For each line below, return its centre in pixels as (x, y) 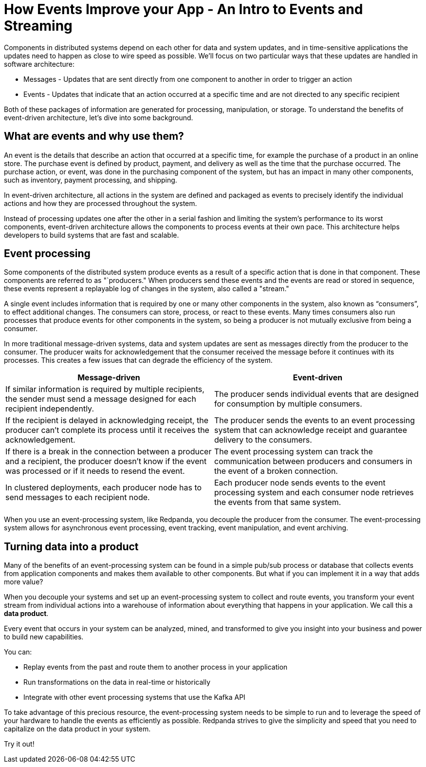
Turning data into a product (71, 546)
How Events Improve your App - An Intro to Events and (184, 9)
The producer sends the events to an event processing (315, 421)
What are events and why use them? (94, 136)
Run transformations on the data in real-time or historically (117, 682)
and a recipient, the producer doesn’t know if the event (106, 461)
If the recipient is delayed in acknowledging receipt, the (107, 421)
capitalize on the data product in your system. (77, 729)
